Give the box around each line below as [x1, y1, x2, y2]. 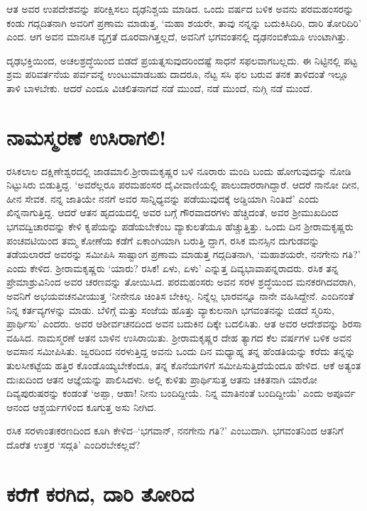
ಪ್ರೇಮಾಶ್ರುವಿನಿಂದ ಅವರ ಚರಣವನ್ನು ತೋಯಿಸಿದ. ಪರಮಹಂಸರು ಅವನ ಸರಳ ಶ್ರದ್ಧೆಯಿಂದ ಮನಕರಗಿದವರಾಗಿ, [6, 274, 356, 289]
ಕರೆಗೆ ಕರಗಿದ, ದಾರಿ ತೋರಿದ [6, 478, 195, 507]
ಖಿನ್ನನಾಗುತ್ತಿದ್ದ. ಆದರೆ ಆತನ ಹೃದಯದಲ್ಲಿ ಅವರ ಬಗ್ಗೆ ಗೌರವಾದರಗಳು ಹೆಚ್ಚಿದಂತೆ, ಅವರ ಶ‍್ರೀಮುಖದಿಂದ [6, 205, 339, 220]
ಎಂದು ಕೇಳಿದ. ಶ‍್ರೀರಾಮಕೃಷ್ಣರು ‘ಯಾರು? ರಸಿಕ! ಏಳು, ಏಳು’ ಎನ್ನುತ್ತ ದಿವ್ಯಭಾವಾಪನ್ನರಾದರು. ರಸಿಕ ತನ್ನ [6, 260, 339, 275]
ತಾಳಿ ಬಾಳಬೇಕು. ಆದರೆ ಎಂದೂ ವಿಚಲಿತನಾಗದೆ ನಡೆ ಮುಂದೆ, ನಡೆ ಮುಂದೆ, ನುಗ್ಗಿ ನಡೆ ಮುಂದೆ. [6, 80, 313, 95]
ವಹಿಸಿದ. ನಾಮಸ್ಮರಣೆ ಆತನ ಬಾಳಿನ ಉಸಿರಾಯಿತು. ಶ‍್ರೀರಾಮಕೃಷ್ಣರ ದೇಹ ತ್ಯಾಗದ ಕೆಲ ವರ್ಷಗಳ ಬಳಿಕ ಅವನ [6, 330, 352, 344]
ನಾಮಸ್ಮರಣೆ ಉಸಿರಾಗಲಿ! [6, 122, 166, 151]
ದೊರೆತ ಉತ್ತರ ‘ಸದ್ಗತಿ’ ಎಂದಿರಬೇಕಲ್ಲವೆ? [6, 437, 141, 451]
